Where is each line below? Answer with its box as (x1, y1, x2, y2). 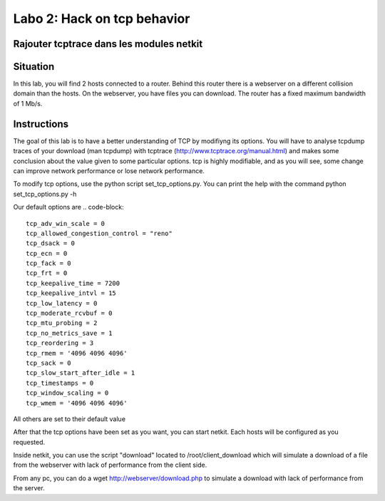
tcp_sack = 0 (26, 358, 71, 367)
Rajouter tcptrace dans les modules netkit (13, 38, 203, 50)
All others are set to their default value (13, 414, 126, 423)
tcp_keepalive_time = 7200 (26, 279, 120, 287)
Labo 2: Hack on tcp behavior (13, 11, 190, 26)
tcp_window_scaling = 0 (26, 389, 109, 397)
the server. (13, 484, 46, 492)
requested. (13, 438, 46, 446)
